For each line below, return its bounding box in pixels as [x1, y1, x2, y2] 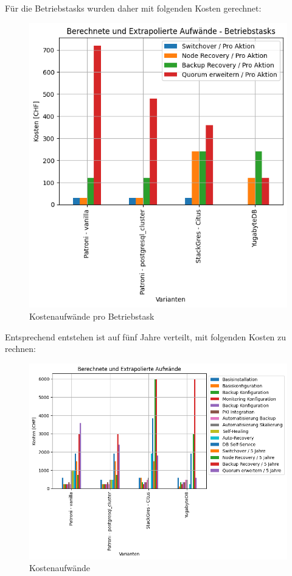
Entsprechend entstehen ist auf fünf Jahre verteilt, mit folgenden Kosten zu [5, 330, 287, 343]
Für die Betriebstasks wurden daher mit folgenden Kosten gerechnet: [5, 2, 262, 14]
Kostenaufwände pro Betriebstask [29, 309, 155, 322]
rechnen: [5, 342, 36, 355]
